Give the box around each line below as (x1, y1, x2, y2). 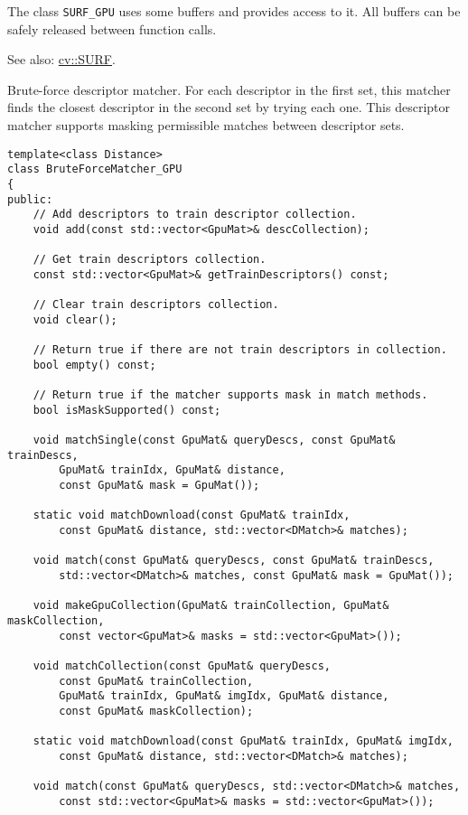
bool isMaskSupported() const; (33, 403, 221, 417)
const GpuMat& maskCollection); (59, 704, 254, 717)
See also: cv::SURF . (7, 50, 116, 69)
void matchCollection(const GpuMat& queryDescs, (33, 659, 331, 672)
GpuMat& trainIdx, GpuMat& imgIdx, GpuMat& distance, (59, 689, 389, 703)
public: (7, 192, 53, 206)
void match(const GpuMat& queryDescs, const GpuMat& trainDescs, (33, 554, 435, 567)
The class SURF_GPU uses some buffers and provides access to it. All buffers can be (7, 2, 461, 20)
